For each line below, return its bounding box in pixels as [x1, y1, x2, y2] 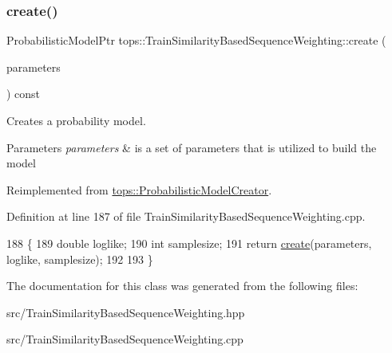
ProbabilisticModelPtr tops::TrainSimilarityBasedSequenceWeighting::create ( [6, 32, 386, 49]
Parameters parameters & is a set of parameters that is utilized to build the [6, 139, 377, 155]
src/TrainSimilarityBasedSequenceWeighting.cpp [6, 331, 244, 347]
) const [6, 85, 41, 102]
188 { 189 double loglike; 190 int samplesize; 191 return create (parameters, [6, 234, 372, 251]
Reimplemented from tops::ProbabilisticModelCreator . [6, 181, 272, 198]
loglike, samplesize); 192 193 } [6, 250, 153, 267]
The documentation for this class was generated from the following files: [6, 277, 358, 294]
